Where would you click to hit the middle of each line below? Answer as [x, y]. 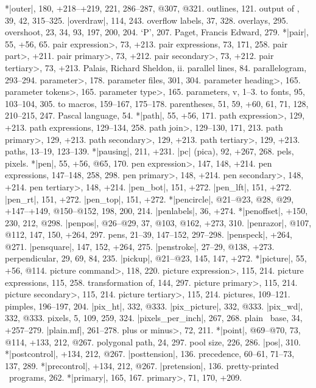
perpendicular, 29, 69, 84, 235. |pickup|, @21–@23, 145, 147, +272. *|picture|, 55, [156, 258]
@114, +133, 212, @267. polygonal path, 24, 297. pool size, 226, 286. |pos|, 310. [153, 341]
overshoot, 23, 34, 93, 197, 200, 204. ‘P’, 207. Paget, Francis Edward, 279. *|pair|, [157, 32]
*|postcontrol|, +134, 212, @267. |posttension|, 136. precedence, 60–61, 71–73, [150, 354]
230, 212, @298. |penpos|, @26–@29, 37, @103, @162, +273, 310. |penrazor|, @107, [158, 222]
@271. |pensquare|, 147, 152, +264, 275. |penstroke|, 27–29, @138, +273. [140, 246]
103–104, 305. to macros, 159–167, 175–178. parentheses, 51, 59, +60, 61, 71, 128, [157, 103]
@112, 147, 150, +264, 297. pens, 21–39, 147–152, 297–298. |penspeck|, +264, [149, 234]
